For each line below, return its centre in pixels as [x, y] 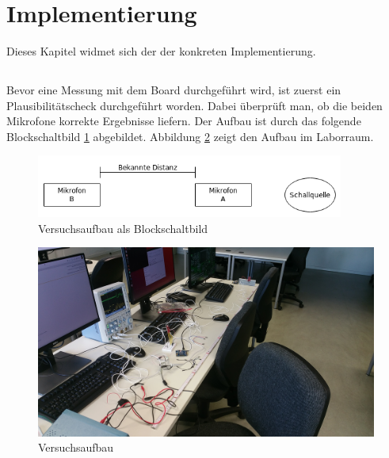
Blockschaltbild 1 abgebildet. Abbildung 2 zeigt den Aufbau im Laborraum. [190, 136]
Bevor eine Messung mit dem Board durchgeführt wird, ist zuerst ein [174, 90]
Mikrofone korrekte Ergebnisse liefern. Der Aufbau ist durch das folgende [184, 121]
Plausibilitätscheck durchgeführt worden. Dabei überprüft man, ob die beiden [194, 105]
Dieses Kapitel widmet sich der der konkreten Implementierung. [161, 51]
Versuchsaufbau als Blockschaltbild [123, 228]
